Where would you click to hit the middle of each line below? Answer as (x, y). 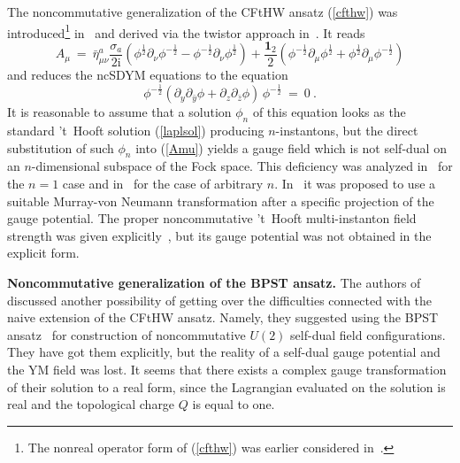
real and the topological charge (91, 404)
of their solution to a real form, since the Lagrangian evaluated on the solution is (226, 386)
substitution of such (61, 147)
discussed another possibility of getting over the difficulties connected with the (220, 300)
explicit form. (43, 253)
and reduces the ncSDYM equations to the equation (148, 75)
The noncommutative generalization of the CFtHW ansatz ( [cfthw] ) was (203, 12)
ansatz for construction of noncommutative (126, 334)
